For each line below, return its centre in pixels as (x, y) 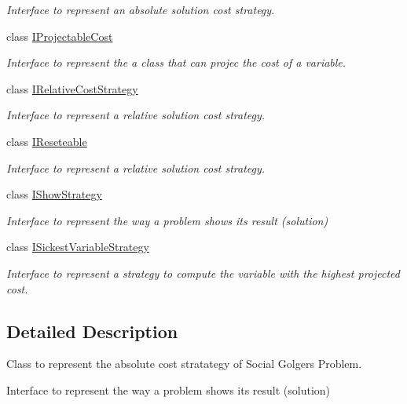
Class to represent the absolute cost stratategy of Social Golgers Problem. (184, 364)
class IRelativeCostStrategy (72, 88)
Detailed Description (92, 331)
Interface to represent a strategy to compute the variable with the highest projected (203, 273)
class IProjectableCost (60, 36)
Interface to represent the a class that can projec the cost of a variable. (176, 62)
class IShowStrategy (54, 194)
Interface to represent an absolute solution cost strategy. (141, 9)
